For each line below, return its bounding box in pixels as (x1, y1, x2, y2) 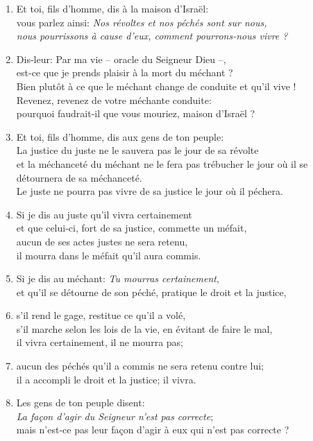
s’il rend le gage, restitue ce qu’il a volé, (16, 308, 186, 322)
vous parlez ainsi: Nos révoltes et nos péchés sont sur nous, (16, 15, 267, 29)
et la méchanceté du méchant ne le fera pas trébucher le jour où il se (16, 156, 308, 171)
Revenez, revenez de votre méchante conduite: (16, 92, 212, 107)
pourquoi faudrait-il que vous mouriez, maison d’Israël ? (16, 106, 255, 121)
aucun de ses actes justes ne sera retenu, (16, 234, 188, 248)
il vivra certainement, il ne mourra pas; (16, 335, 183, 349)
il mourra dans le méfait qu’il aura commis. (16, 248, 201, 262)
